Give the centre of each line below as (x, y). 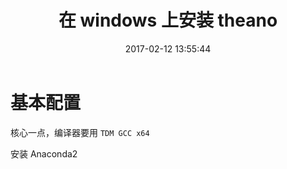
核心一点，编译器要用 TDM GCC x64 (80, 132)
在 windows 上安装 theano (168, 20)
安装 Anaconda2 (44, 153)
